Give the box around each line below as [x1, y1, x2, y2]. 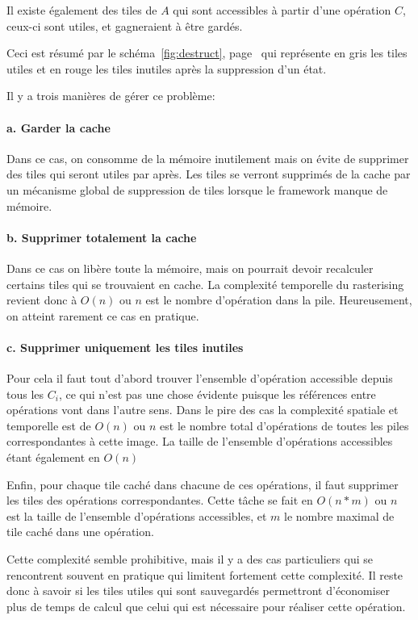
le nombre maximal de [284, 507, 395, 524]
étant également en [6, 449, 100, 466]
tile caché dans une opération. [6, 523, 154, 540]
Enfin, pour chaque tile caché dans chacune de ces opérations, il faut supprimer [6, 475, 399, 492]
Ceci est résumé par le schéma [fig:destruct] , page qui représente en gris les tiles [6, 44, 408, 61]
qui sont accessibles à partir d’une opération [173, 2, 391, 18]
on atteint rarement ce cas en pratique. [6, 307, 199, 324]
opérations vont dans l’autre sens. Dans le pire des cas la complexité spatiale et [6, 401, 399, 418]
